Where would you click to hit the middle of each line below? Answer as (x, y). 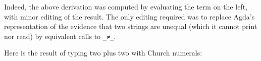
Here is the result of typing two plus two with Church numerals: (103, 53)
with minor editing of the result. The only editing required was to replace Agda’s (129, 16)
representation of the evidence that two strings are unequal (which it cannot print (131, 26)
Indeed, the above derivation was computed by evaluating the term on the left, (126, 6)
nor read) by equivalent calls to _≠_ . (60, 36)
